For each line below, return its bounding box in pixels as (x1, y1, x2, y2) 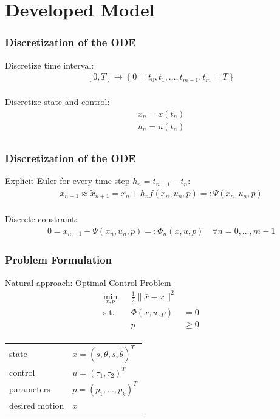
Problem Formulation (5, 252, 112, 267)
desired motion (9, 399, 64, 412)
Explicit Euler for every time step (5, 174, 130, 187)
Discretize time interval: (5, 58, 94, 71)
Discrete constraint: (5, 213, 78, 225)
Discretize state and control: (5, 95, 110, 108)
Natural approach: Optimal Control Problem (5, 276, 171, 288)
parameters (9, 382, 50, 395)
